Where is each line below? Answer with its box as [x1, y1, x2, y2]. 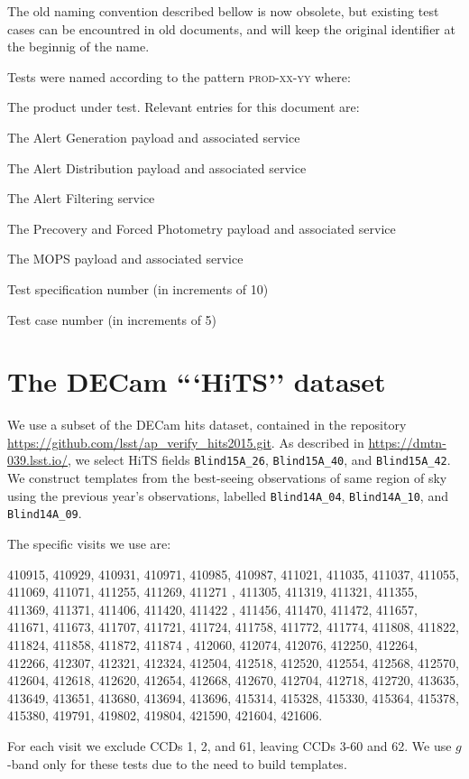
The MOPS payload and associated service [7, 249, 244, 268]
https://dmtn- [368, 432, 446, 451]
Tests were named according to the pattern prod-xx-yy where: [7, 67, 351, 86]
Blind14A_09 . [7, 504, 82, 523]
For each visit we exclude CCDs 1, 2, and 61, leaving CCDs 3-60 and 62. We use [7, 736, 452, 755]
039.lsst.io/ [7, 450, 69, 469]
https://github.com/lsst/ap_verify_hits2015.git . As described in [7, 432, 364, 451]
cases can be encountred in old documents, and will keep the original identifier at [7, 19, 455, 38]
